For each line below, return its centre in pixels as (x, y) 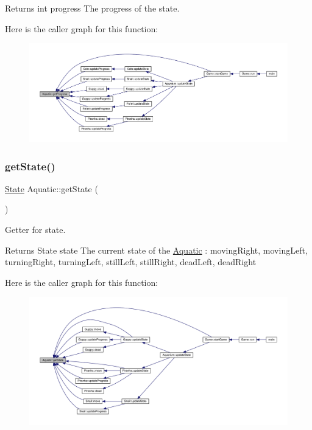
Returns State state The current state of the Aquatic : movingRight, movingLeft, (156, 250)
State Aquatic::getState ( (51, 188)
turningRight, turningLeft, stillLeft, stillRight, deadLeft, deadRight (131, 262)
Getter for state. (35, 230)
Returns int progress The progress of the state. (92, 8)
